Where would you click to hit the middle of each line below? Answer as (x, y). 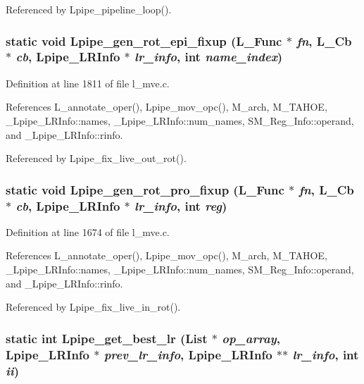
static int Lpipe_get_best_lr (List (107, 338)
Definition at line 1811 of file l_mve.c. (88, 83)
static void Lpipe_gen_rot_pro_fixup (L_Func (145, 189)
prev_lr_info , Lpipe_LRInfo (188, 354)
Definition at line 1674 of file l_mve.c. (88, 231)
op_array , (251, 338)
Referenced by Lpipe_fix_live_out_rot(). (96, 158)
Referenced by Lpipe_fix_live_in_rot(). (93, 307)
